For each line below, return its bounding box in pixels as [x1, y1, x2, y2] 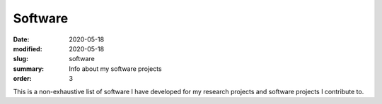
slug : [13, 55, 28, 63]
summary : [13, 64, 45, 73]
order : [13, 74, 32, 83]
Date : [13, 35, 30, 44]
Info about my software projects [69, 64, 162, 73]
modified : [13, 44, 42, 53]
